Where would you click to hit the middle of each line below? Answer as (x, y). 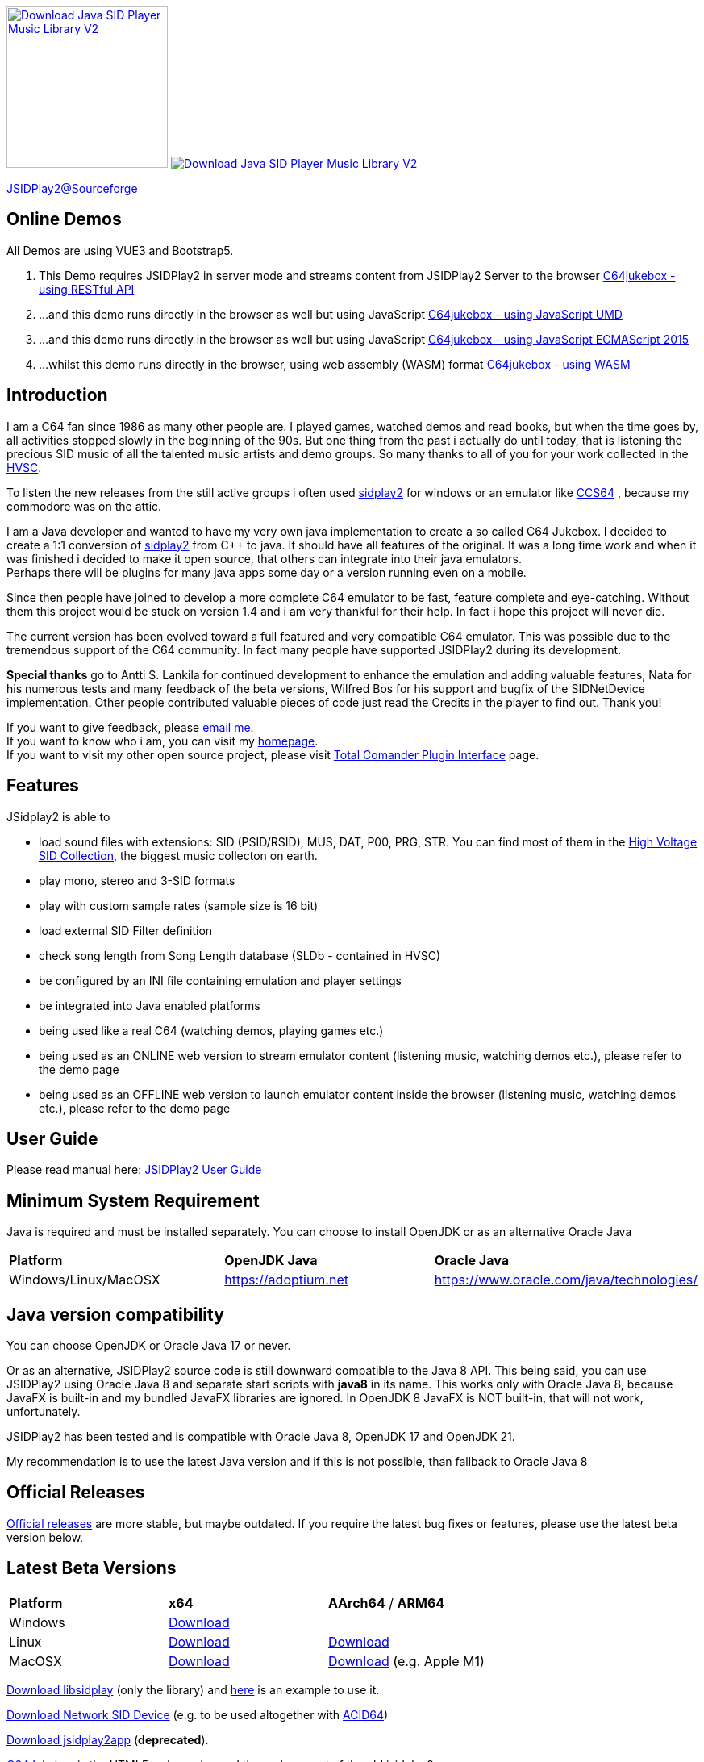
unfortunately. (44, 1412)
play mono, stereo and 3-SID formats (137, 880)
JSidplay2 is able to (58, 816)
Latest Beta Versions (92, 1568)
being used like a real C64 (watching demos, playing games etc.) (211, 1030)
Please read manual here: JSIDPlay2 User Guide (134, 1170)
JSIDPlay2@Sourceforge (72, 188)
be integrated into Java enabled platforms (150, 1005)
